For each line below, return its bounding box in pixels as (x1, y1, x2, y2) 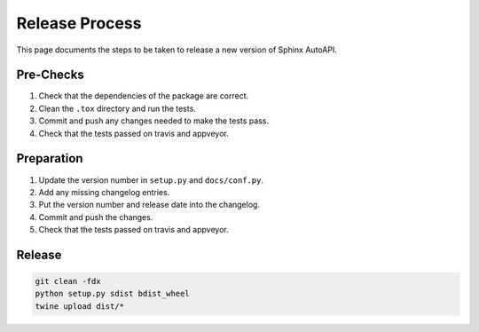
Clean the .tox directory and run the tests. (38, 103, 197, 114)
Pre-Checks (16, 67, 84, 83)
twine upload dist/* (35, 301, 124, 311)
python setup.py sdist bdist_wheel (35, 289, 190, 299)
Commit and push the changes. (38, 211, 153, 222)
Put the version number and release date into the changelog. (38, 200, 261, 210)
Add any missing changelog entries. (38, 186, 170, 197)
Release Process (16, 13, 142, 33)
